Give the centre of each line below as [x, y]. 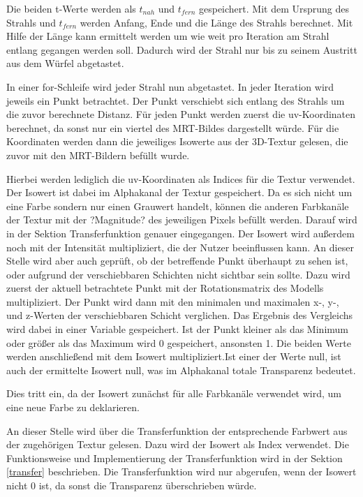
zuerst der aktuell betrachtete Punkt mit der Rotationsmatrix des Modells [165, 288]
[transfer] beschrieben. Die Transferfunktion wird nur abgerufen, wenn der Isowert [181, 472]
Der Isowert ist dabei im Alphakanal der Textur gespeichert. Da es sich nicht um [179, 192]
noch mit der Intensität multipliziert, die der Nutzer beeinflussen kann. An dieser [180, 247]
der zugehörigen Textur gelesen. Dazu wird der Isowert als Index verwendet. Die [178, 444]
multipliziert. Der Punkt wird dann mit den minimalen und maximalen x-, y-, [173, 301]
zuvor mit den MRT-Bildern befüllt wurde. [98, 155]
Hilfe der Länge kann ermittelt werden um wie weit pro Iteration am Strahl [168, 36]
